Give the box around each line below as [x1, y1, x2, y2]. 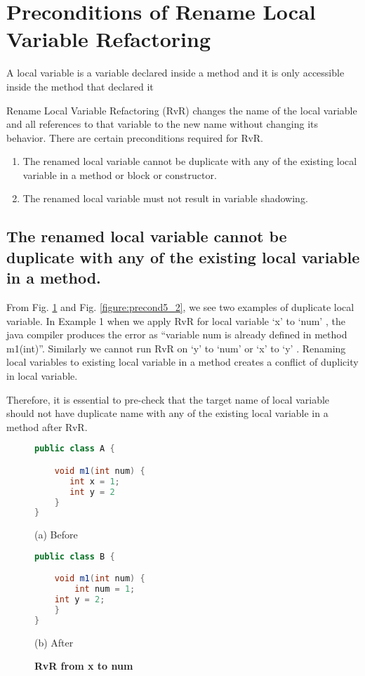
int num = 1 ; [74, 584, 135, 595]
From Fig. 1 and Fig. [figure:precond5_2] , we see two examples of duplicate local [6, 300, 354, 314]
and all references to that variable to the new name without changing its [6, 117, 318, 131]
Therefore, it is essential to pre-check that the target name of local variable [6, 392, 330, 406]
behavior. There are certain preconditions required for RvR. [6, 130, 263, 145]
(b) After [34, 635, 74, 649]
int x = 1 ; [69, 476, 120, 486]
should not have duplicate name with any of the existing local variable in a [6, 406, 328, 420]
